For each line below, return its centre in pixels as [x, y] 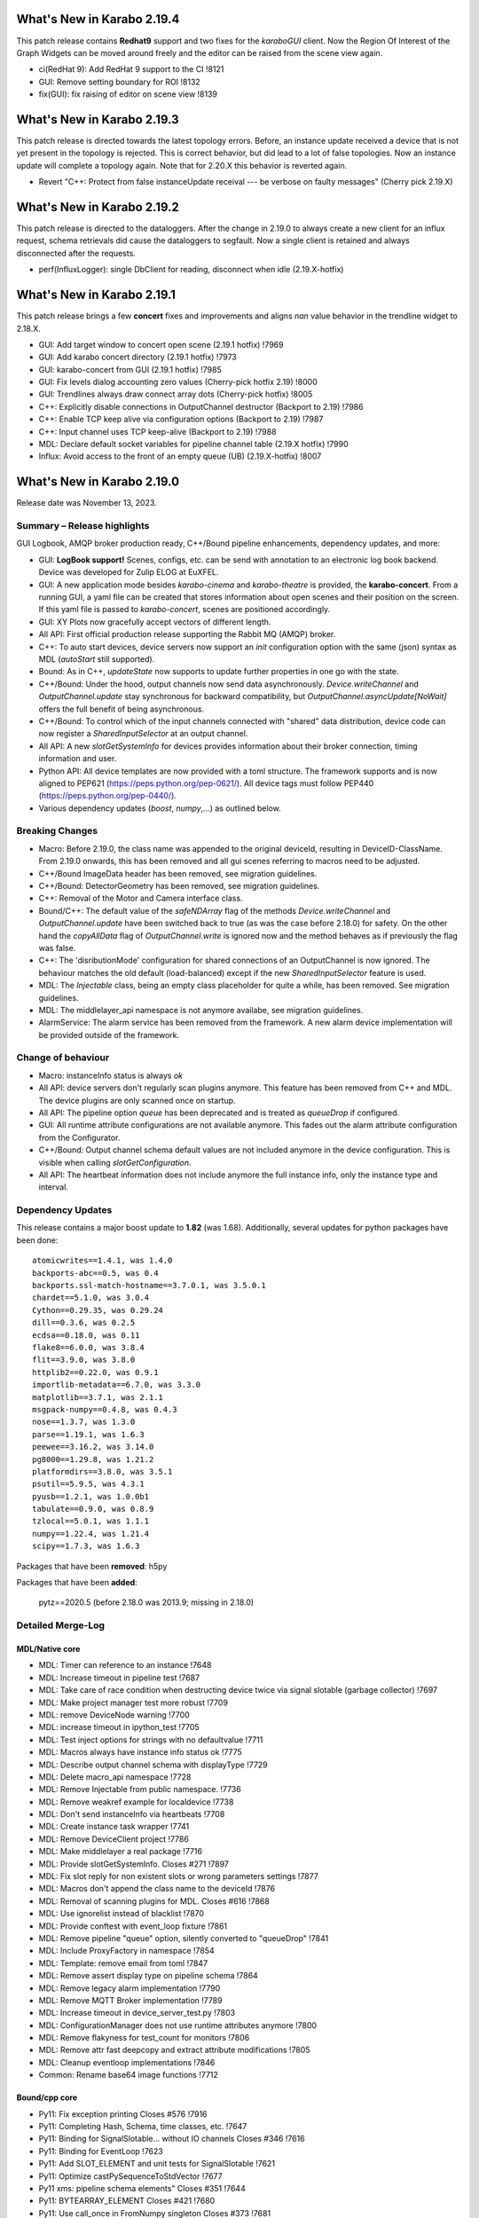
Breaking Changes [57, 831]
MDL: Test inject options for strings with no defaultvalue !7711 [151, 1740]
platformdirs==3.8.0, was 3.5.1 [102, 1471]
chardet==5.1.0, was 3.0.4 [91, 1298]
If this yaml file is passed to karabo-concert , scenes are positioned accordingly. [185, 610]
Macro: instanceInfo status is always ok [111, 1075]
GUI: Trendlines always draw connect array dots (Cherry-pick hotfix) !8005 [176, 394]
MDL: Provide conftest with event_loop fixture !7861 [133, 1926]
